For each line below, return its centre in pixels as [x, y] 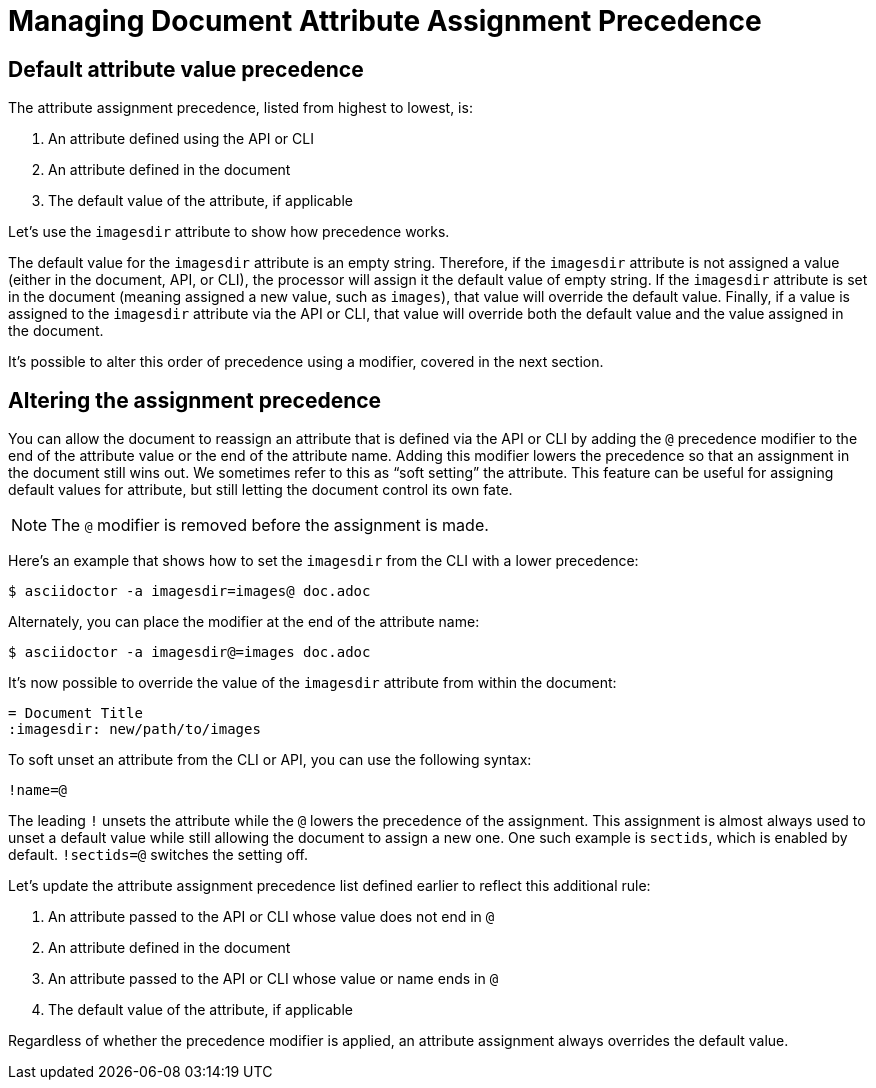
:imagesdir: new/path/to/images [134, 729]
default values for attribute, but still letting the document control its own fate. [260, 490]
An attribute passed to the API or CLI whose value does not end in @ [271, 917]
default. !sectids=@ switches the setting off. [158, 855]
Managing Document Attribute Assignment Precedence [385, 21]
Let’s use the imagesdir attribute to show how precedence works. [229, 232]
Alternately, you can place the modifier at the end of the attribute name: [244, 622]
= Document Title [75, 713]
